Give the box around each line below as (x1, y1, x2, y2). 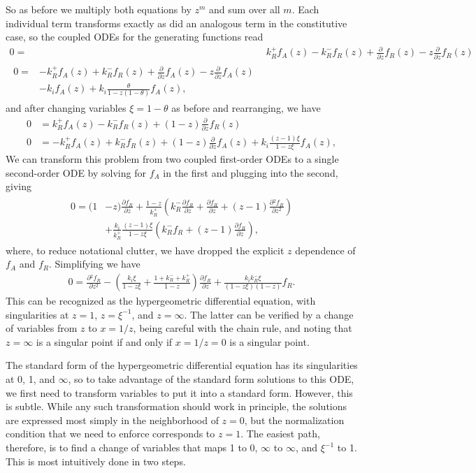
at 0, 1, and (6, 372, 55, 386)
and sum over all (209, 2, 280, 16)
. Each (291, 2, 319, 16)
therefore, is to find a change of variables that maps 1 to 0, (6, 440, 258, 455)
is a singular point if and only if (36, 334, 173, 349)
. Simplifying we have (49, 256, 140, 271)
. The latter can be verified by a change (184, 307, 354, 321)
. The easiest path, (240, 426, 320, 441)
